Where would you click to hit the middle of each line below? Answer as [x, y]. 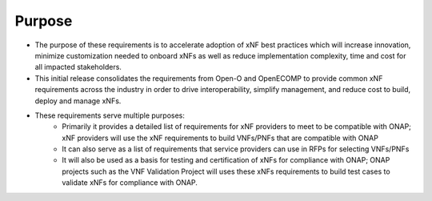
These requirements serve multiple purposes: [110, 115]
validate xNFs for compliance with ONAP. [130, 183]
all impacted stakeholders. [78, 67]
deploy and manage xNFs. [78, 101]
